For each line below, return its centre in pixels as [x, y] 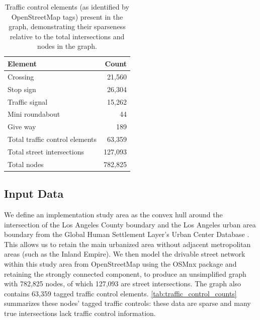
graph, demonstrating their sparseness [67, 26]
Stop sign [22, 89]
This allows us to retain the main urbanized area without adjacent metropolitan [127, 244]
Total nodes [26, 164]
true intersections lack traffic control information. [80, 313]
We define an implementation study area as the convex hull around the [113, 215]
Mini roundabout [34, 114]
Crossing [21, 76]
